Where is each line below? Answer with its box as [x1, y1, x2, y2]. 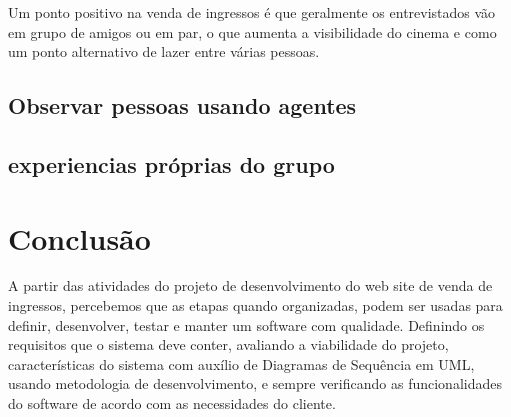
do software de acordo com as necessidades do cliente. [8, 393, 336, 414]
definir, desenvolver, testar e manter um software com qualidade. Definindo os [8, 314, 485, 335]
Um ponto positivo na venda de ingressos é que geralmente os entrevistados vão [8, 2, 496, 22]
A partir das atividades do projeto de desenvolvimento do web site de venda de [8, 275, 493, 296]
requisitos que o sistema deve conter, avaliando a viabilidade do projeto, [8, 334, 449, 355]
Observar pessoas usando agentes [8, 90, 357, 121]
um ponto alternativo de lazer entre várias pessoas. [8, 41, 320, 62]
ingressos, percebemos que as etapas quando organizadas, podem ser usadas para [8, 295, 503, 316]
